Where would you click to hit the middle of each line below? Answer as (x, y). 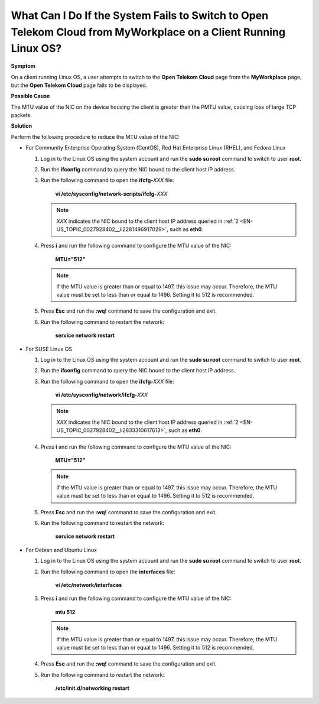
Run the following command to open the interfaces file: (108, 572)
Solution (22, 126)
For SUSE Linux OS (49, 349)
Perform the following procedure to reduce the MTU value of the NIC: (95, 137)
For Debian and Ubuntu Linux (61, 550)
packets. (21, 115)
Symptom (23, 66)
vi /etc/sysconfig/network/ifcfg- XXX (102, 395)
